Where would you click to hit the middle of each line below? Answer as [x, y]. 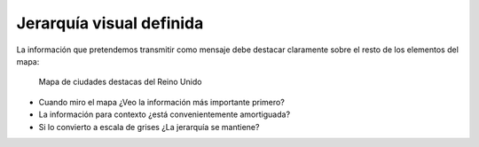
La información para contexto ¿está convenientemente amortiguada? [165, 114]
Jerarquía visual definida [110, 23]
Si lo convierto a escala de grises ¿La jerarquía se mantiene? [149, 127]
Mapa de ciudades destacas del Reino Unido [120, 82]
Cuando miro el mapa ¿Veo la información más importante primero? [162, 102]
